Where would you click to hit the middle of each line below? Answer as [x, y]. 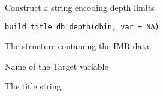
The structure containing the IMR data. [78, 46]
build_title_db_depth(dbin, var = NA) [82, 27]
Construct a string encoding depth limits [80, 7]
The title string [33, 86]
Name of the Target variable [57, 66]
